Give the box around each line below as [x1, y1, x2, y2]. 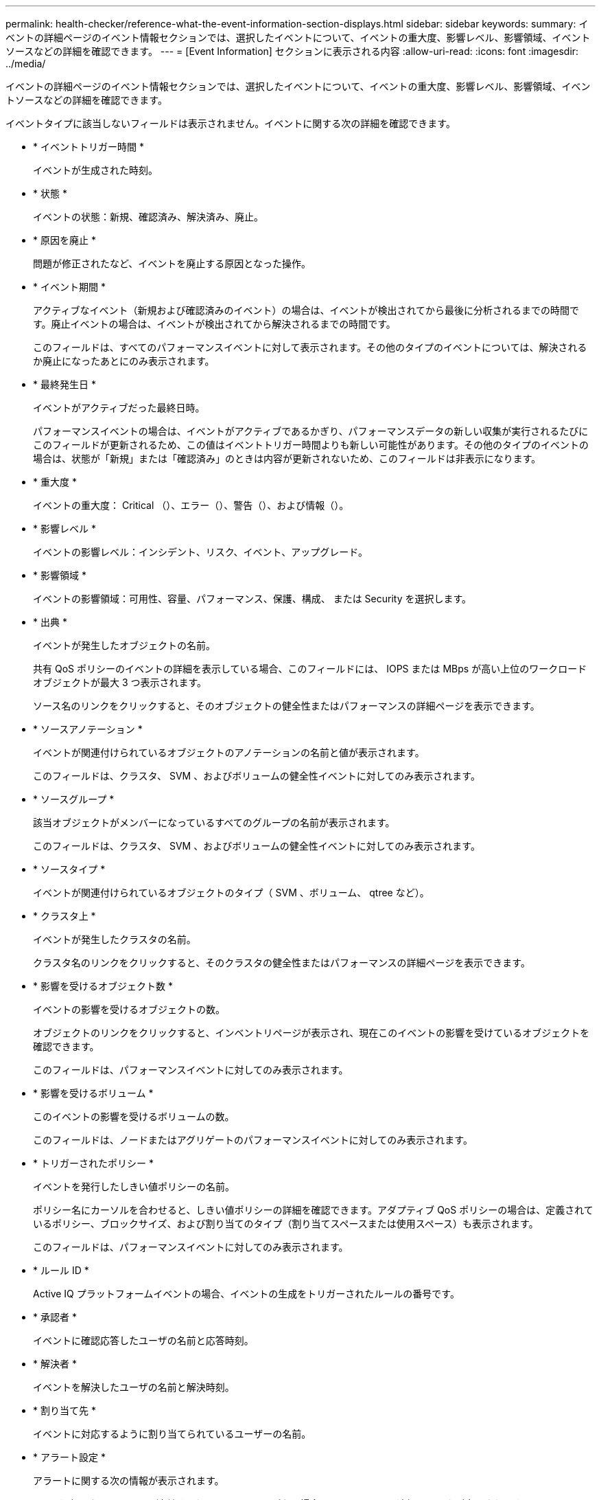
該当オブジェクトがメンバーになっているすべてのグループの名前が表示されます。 [33, 817, 395, 828]
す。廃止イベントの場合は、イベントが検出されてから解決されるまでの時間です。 [33, 318, 396, 330]
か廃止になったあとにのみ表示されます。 [33, 355, 215, 367]
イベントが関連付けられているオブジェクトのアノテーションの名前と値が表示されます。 [33, 747, 425, 758]
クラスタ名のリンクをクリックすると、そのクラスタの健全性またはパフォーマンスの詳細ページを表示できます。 [33, 957, 530, 968]
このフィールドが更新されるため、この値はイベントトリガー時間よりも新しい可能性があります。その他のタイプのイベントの [33, 439, 589, 451]
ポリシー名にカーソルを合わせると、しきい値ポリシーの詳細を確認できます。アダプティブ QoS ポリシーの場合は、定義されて [33, 1204, 593, 1216]
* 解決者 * [33, 1358, 77, 1370]
